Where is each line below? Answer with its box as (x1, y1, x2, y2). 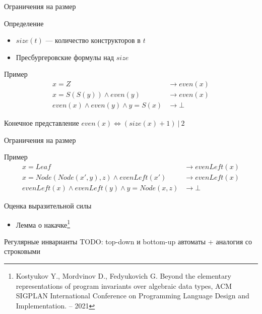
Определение (4, 18, 44, 28)
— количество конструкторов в (45, 35, 141, 45)
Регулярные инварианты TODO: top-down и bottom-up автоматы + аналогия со (4, 236, 252, 246)
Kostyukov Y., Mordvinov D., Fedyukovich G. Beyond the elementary (16, 270, 231, 281)
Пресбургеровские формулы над (16, 51, 114, 62)
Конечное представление (4, 118, 79, 128)
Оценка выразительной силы (4, 200, 92, 211)
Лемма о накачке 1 (16, 218, 71, 230)
